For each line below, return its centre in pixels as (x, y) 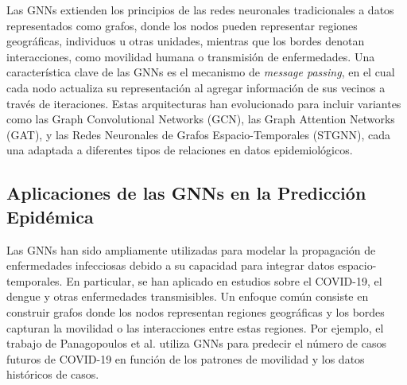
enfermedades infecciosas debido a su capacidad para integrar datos (171, 265)
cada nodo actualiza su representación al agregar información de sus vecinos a (196, 87)
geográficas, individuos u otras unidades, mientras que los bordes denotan (186, 41)
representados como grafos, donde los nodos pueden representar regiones (182, 25)
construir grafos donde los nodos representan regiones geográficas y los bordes (196, 311)
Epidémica (50, 216)
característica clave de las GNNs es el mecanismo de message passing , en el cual (201, 72)
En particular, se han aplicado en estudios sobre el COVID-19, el (224, 280)
